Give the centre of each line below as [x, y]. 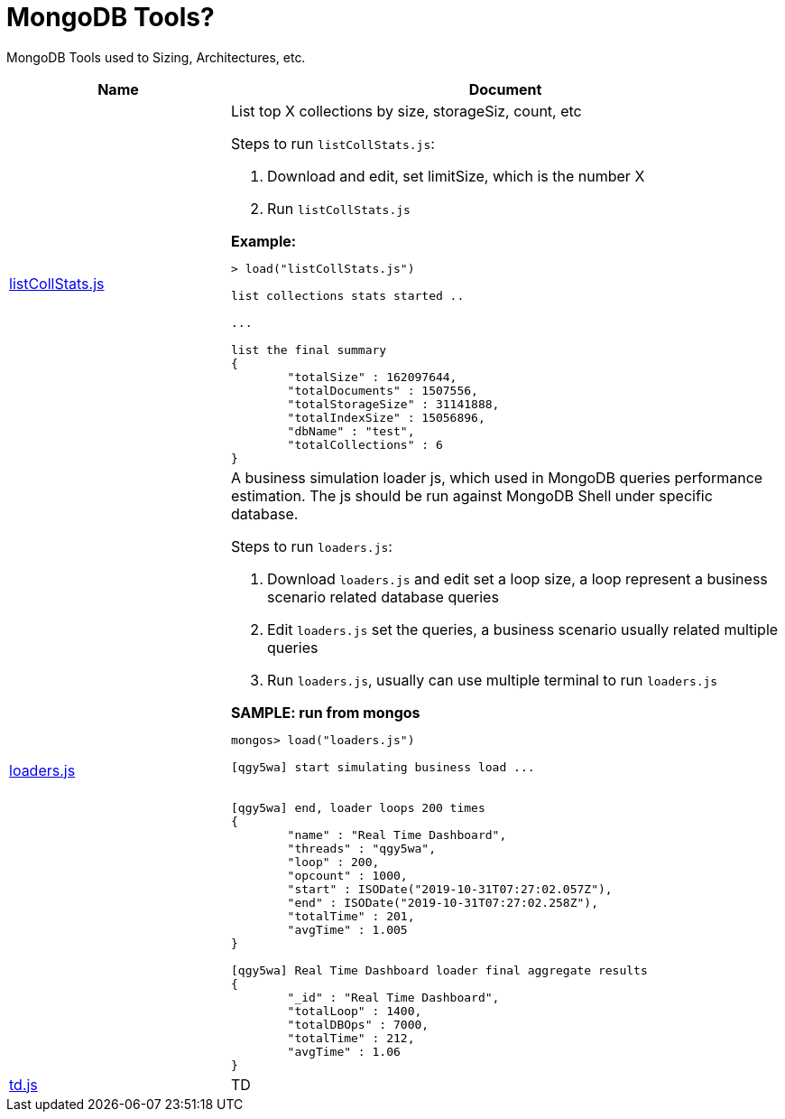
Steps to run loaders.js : [311, 546]
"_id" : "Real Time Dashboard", [393, 997]
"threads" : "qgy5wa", [361, 848]
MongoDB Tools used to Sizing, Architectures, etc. [156, 57]
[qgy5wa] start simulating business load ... [383, 767]
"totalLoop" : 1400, [355, 1011]
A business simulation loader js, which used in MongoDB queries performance [497, 477]
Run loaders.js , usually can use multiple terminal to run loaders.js [492, 680]
